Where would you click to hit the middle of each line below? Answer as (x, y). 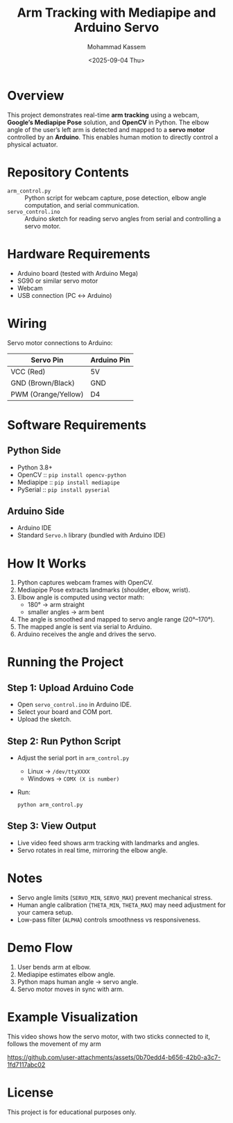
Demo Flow (40, 948)
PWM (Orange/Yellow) (47, 394)
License (31, 1092)
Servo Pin (47, 360)
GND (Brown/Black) (43, 383)
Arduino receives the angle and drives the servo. (87, 634)
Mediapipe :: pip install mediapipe (68, 482)
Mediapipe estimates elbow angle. (66, 974)
